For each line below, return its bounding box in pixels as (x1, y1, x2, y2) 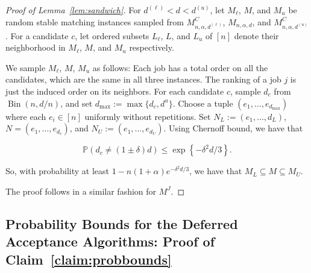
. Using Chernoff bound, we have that (163, 122, 303, 134)
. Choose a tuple (172, 96, 233, 109)
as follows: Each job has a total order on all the (92, 61, 268, 74)
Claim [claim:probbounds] (5, 249, 172, 268)
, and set (60, 96, 93, 109)
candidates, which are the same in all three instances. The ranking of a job (5, 73, 281, 86)
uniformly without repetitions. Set (84, 110, 211, 122)
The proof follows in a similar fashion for (5, 184, 157, 197)
